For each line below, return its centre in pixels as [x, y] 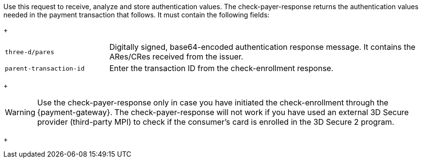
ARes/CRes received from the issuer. [176, 57]
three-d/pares [30, 52]
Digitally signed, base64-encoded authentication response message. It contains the [262, 47]
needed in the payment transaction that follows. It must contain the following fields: [137, 15]
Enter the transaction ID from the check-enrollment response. [221, 68]
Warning [20, 112]
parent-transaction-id [45, 68]
